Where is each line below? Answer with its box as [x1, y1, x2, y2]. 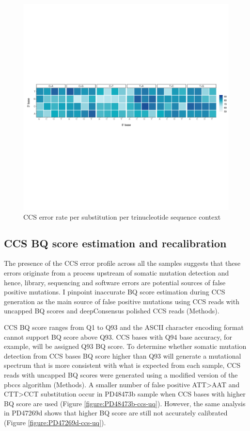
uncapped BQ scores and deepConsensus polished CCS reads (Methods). [4, 306, 219, 316]
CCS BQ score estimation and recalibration [4, 235, 227, 250]
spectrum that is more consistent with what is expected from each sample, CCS [4, 360, 241, 370]
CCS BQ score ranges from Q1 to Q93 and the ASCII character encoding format [4, 322, 244, 332]
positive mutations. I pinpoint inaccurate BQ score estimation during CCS [4, 287, 225, 297]
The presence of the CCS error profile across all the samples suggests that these [4, 258, 241, 268]
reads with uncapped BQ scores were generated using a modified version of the [4, 369, 238, 379]
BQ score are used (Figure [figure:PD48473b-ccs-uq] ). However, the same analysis [4, 398, 246, 408]
